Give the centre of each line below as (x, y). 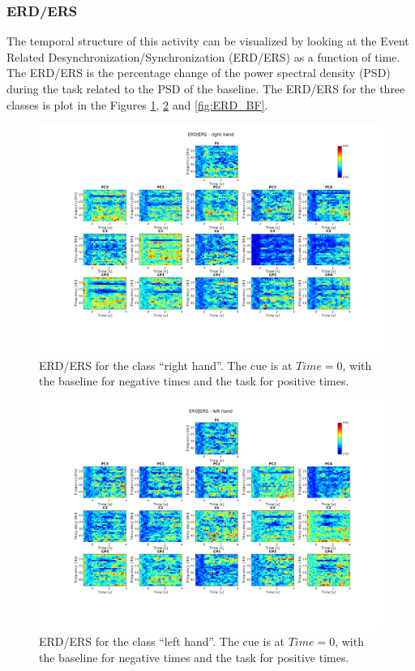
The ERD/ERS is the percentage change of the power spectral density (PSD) (199, 73)
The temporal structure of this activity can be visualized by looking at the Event (208, 41)
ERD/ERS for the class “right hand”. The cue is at (166, 365)
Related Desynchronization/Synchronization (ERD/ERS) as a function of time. (203, 56)
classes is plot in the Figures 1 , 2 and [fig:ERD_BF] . (137, 104)
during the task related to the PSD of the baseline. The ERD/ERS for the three (206, 88)
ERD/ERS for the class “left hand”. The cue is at (162, 641)
